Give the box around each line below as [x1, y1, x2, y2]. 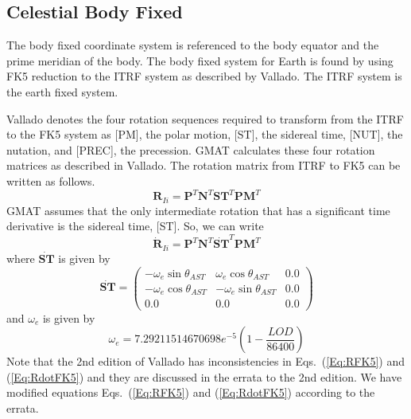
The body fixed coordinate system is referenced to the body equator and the [6, 37, 379, 53]
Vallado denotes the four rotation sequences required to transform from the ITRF [6, 110, 404, 127]
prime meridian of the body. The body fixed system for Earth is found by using [6, 52, 394, 69]
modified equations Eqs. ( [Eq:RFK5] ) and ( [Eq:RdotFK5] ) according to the [6, 384, 375, 401]
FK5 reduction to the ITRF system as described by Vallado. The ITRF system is [6, 68, 402, 84]
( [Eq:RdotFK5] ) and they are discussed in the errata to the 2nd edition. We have [6, 368, 402, 385]
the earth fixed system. [6, 83, 118, 100]
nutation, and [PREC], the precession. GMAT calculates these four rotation [6, 141, 375, 158]
